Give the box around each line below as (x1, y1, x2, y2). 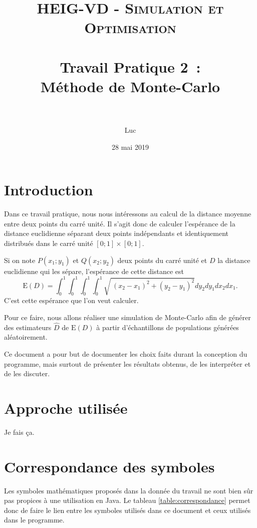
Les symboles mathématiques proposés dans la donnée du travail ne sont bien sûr (4, 485, 253, 495)
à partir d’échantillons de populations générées (96, 322, 239, 332)
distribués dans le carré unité (4, 237, 93, 248)
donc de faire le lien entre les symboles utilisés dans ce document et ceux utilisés (4, 504, 251, 515)
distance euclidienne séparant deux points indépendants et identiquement (4, 228, 228, 238)
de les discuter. (4, 368, 50, 379)
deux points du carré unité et (117, 254, 207, 265)
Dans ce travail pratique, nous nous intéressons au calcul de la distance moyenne (4, 208, 251, 219)
